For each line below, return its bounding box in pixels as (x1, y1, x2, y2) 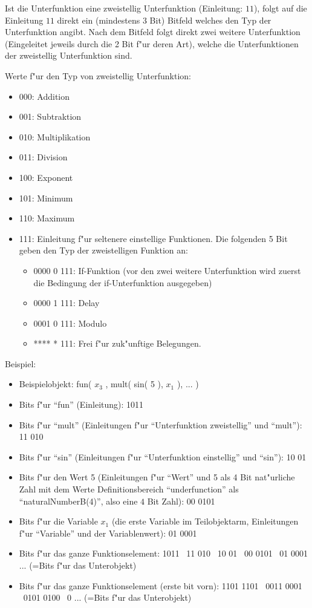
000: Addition (19, 90, 70, 102)
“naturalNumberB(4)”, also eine (19, 494, 138, 507)
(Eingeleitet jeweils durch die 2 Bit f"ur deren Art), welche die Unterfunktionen (5, 37, 299, 50)
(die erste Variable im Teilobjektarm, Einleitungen (111, 515, 299, 528)
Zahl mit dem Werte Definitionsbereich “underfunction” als (19, 483, 239, 495)
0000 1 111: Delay (33, 296, 100, 309)
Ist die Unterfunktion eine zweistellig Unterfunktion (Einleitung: (5, 2, 243, 14)
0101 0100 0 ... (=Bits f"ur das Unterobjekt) (23, 591, 192, 604)
